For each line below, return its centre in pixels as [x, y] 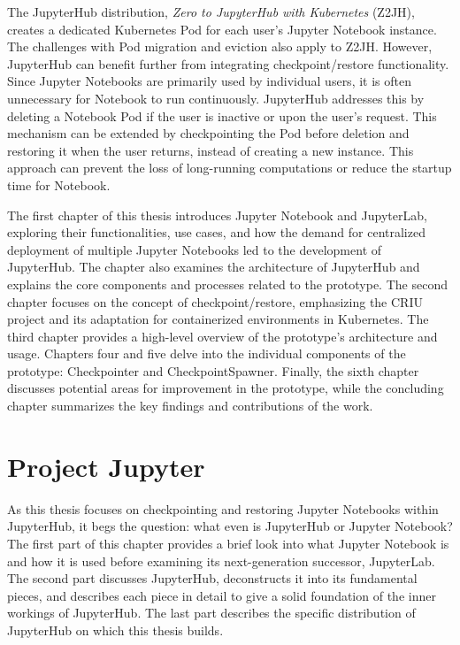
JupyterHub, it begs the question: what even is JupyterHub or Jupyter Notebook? [230, 526]
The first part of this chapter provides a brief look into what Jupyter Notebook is [228, 543]
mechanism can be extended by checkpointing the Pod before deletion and [208, 133]
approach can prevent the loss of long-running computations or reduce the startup [230, 168]
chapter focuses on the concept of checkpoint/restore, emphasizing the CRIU [215, 301]
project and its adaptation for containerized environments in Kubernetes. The [218, 319]
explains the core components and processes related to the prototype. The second [227, 284]
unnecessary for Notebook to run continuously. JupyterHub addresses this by [216, 98]
